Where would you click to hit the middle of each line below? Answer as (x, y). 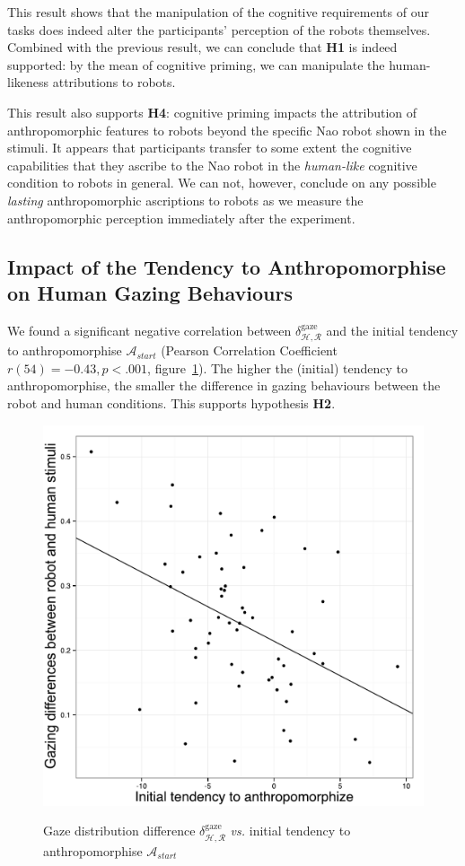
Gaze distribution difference (119, 831)
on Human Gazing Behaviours (150, 292)
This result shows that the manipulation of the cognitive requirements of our (218, 12)
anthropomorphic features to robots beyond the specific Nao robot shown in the (227, 130)
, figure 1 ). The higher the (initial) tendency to (277, 367)
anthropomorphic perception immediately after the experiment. (181, 218)
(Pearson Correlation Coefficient (249, 350)
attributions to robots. (114, 82)
